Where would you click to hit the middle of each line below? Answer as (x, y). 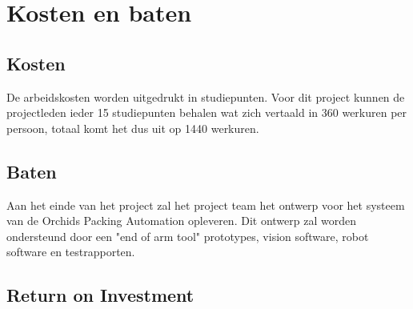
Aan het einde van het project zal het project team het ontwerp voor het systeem (206, 205)
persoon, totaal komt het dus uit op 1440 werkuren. (133, 128)
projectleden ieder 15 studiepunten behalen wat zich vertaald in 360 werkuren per (207, 112)
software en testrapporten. (71, 252)
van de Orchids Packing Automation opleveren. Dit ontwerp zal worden (181, 221)
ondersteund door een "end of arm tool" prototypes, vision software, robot (188, 236)
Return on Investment (100, 295)
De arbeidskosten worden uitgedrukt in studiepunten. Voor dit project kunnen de (206, 96)
